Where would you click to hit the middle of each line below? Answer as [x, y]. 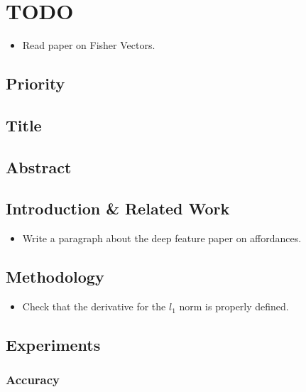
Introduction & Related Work [118, 208]
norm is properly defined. [234, 306]
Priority [35, 83]
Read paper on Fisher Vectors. [89, 45]
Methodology [55, 277]
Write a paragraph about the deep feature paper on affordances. [162, 238]
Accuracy [33, 380]
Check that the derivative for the [94, 306]
